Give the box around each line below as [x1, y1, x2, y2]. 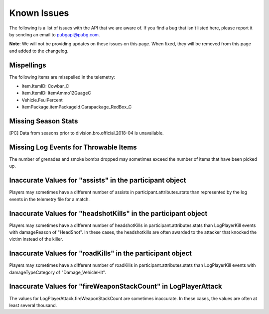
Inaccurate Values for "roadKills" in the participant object [9, 249, 192, 258]
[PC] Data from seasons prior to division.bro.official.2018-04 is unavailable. [9, 130, 164, 136]
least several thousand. [9, 302, 57, 308]
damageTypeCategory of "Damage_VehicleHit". [9, 269, 107, 275]
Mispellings [9, 61, 46, 69]
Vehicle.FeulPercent [21, 97, 63, 103]
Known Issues [9, 7, 69, 18]
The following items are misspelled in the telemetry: [9, 74, 116, 80]
